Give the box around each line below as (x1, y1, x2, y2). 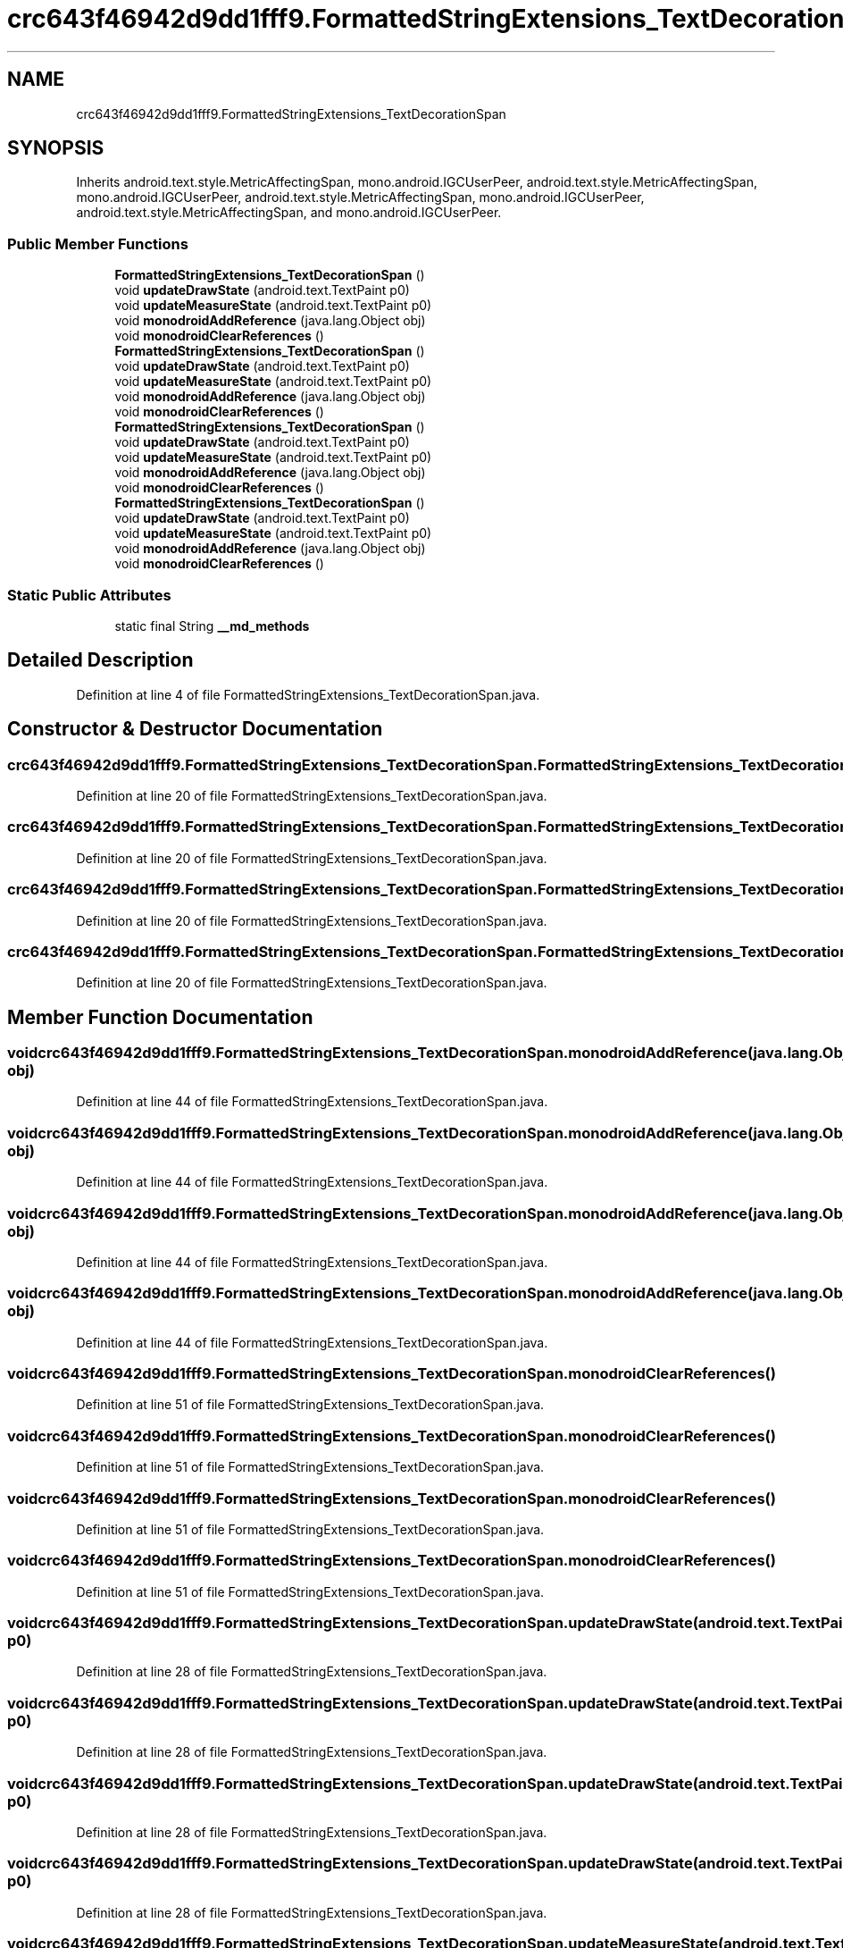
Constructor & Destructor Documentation (7, 718, 383, 741)
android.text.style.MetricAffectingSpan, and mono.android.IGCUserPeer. (76, 205, 502, 221)
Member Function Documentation (7, 1005, 313, 1029)
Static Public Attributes (7, 585, 171, 604)
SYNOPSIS (7, 137, 104, 160)
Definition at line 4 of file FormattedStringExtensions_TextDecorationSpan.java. (76, 686, 540, 702)
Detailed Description (7, 649, 194, 672)
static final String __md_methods (114, 617, 310, 634)
